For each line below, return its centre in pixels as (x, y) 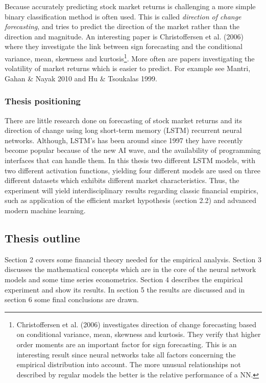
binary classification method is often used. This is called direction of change (123, 16)
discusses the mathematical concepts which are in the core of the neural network (130, 269)
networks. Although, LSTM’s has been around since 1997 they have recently (124, 140)
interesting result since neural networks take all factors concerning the (126, 354)
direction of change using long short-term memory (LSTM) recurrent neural (123, 130)
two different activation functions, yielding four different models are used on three (132, 170)
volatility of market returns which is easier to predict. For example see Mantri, (128, 68)
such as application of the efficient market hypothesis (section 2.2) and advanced (131, 200)
